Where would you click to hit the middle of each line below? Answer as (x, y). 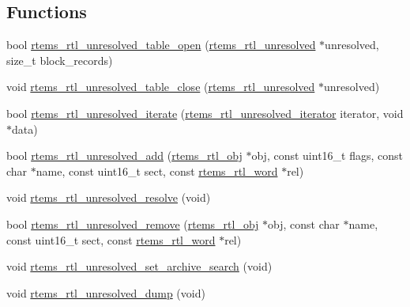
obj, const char (304, 224)
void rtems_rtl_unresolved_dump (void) (106, 292)
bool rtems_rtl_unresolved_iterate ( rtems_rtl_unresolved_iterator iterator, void (205, 113)
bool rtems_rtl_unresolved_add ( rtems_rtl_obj (124, 155)
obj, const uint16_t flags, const (327, 155)
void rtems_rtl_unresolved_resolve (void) (109, 197)
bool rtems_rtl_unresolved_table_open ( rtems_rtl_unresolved (161, 45)
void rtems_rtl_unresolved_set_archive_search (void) (139, 266)
